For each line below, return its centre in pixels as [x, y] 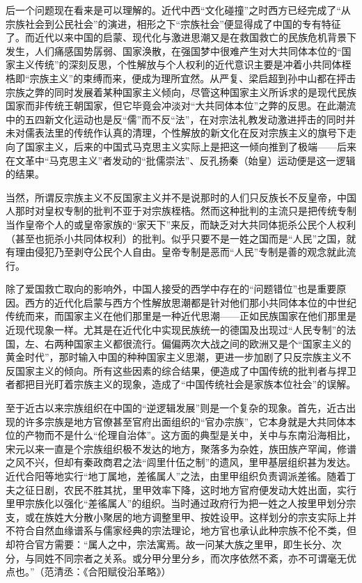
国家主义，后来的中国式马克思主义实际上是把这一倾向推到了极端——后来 [190, 146]
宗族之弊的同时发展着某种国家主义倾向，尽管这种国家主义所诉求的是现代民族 [181, 92]
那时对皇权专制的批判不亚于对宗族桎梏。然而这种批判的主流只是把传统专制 [186, 211]
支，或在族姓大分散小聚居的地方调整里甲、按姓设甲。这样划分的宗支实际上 [176, 516]
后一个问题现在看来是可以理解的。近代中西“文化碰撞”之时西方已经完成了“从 [178, 10]
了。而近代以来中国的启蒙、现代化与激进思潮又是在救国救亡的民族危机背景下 [181, 37]
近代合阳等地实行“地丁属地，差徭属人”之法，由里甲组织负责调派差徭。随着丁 [181, 476]
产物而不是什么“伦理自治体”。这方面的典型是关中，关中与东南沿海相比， [190, 435]
